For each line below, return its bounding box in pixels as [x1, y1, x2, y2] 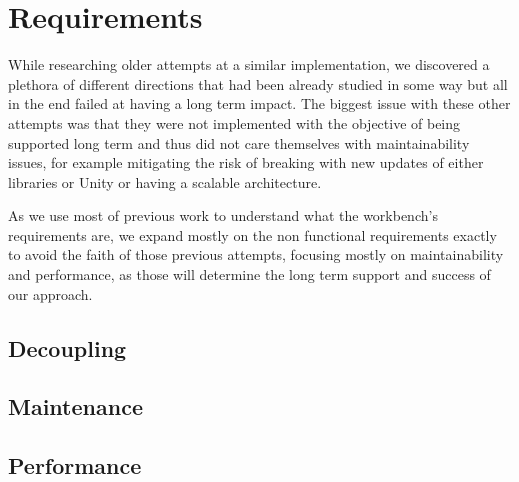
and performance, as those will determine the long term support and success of [8, 264, 491, 285]
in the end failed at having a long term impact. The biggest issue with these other [8, 93, 511, 114]
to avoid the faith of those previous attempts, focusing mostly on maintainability [8, 244, 504, 265]
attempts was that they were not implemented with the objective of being [8, 112, 461, 133]
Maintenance [8, 391, 143, 422]
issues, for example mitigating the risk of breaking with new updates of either [8, 152, 484, 173]
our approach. [8, 283, 93, 304]
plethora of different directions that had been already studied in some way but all [8, 73, 508, 94]
